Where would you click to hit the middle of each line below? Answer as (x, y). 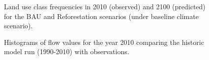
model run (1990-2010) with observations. (67, 51)
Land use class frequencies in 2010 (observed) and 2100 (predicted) (105, 6)
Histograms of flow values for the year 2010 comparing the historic (104, 42)
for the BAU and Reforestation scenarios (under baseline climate (101, 16)
